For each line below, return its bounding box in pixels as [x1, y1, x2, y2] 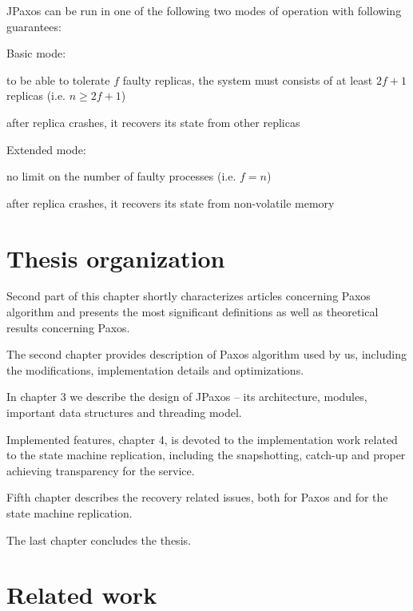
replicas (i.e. [6, 87, 66, 104]
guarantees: [6, 18, 62, 34]
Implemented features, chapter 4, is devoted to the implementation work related [6, 430, 398, 447]
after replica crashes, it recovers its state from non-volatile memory [6, 194, 335, 211]
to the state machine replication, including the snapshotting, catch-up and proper [6, 446, 406, 463]
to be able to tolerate [6, 71, 110, 88]
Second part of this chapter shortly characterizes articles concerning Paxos [6, 288, 371, 304]
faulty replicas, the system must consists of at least [122, 71, 373, 88]
